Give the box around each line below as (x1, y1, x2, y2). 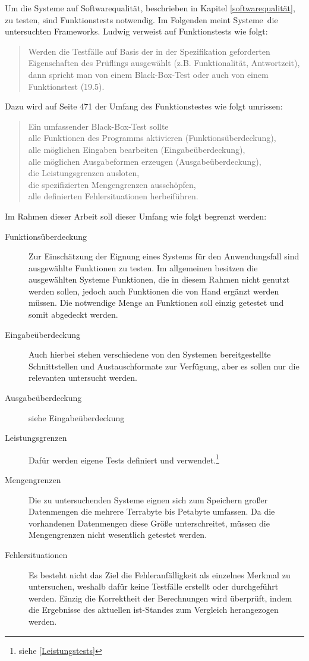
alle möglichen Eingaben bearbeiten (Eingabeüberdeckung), (28, 143, 245, 155)
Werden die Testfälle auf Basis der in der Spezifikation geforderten (28, 45, 270, 57)
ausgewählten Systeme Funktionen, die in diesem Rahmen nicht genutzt (29, 273, 290, 286)
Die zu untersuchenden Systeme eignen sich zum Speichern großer (29, 493, 268, 506)
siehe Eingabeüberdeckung (29, 411, 125, 424)
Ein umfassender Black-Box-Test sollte (28, 120, 169, 132)
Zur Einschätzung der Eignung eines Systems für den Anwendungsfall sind (29, 250, 299, 262)
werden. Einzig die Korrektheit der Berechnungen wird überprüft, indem (29, 591, 292, 604)
